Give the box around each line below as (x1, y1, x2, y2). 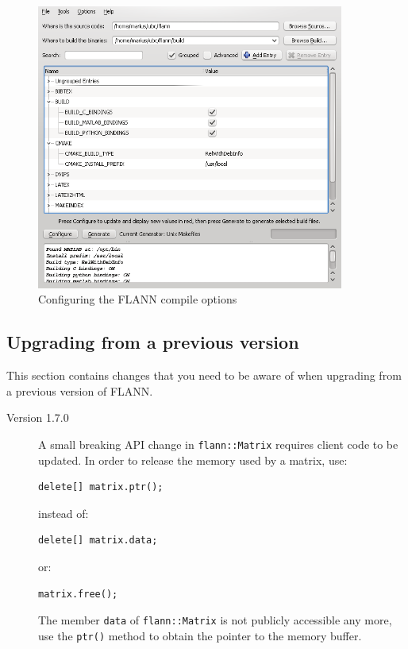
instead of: (38, 504, 89, 521)
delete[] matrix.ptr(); (38, 481, 164, 493)
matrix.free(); (38, 588, 118, 600)
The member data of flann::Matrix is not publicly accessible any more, (38, 612, 392, 628)
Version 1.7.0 (6, 409, 69, 426)
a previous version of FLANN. (6, 382, 153, 399)
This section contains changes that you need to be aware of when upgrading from (6, 367, 402, 384)
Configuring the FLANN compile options (38, 291, 237, 307)
